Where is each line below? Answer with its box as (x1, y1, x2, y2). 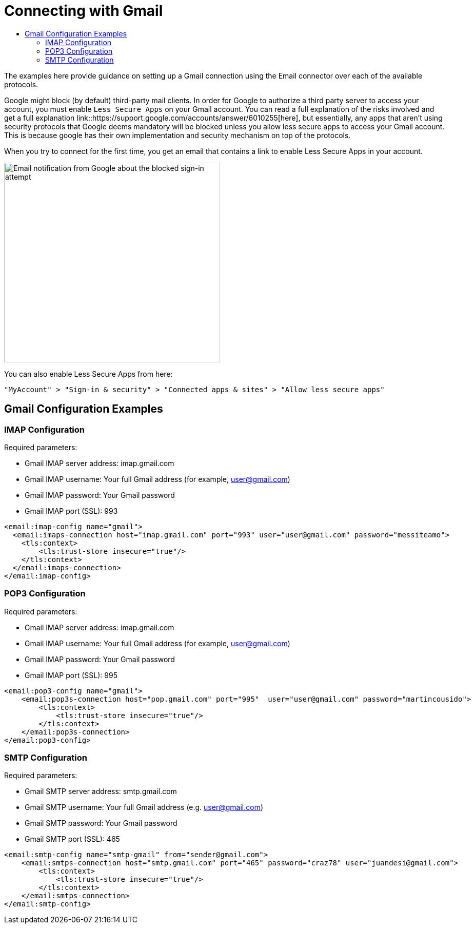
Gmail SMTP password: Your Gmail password (25, 819, 177, 828)
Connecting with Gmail (4, 2, 163, 20)
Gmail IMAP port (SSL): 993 (25, 506, 118, 515)
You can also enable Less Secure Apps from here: (4, 369, 173, 378)
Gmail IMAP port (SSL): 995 (25, 670, 117, 680)
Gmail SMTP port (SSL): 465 (25, 835, 120, 844)
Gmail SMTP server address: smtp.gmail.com (25, 787, 177, 796)
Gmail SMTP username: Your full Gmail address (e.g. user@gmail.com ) (25, 803, 264, 812)
